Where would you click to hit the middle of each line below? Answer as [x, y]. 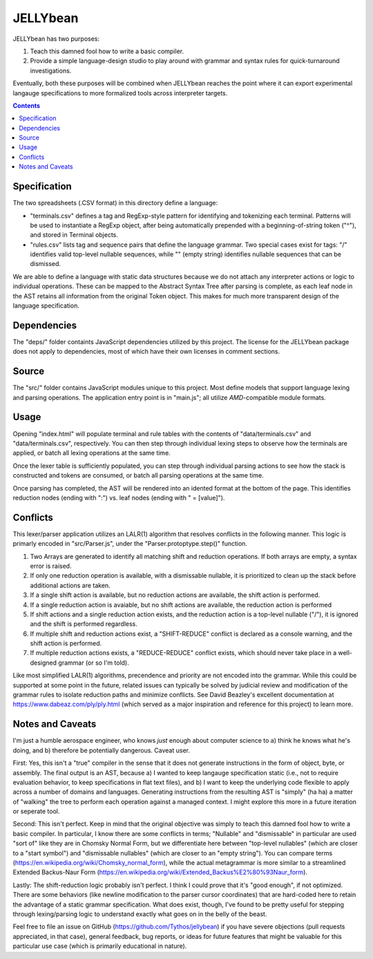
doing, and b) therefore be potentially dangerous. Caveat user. [101, 750]
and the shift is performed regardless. [84, 624]
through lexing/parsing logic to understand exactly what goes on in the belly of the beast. [140, 914]
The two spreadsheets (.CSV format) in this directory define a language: [115, 203]
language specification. [46, 306]
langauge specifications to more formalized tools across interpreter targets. [120, 93]
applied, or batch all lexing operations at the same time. [92, 453]
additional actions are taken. [70, 585]
